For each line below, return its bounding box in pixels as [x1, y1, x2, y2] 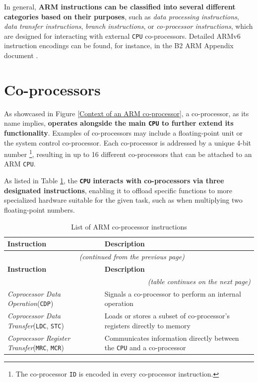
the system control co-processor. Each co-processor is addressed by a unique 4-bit [4, 137, 252, 148]
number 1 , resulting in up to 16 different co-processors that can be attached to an [4, 148, 252, 159]
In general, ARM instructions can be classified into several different [4, 1, 236, 11]
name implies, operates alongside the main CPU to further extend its [4, 118, 234, 128]
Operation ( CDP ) [7, 298, 54, 308]
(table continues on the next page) [147, 276, 251, 286]
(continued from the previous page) [79, 251, 185, 261]
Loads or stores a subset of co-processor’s [104, 310, 230, 321]
